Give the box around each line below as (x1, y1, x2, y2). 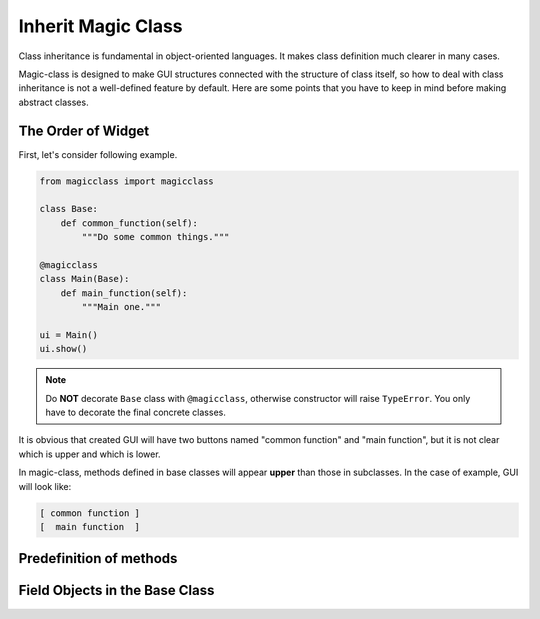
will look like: (18, 480, 72, 492)
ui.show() (39, 343, 88, 355)
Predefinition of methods (18, 550, 178, 567)
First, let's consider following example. (18, 148, 178, 160)
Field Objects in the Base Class (18, 582, 215, 599)
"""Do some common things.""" (81, 231, 230, 243)
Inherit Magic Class (18, 15, 184, 37)
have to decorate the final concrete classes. (45, 406, 227, 419)
